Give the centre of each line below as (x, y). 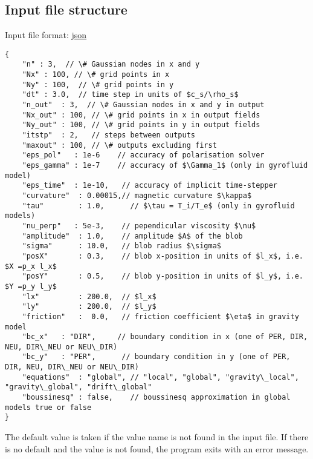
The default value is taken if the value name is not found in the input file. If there (157, 437)
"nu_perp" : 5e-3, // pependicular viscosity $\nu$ (139, 226)
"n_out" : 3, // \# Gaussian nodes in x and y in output (143, 105)
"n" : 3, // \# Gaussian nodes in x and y (111, 64)
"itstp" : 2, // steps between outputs (108, 135)
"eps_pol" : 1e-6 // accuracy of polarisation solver (143, 155)
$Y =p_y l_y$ (31, 286)
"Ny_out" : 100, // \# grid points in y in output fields (141, 125)
